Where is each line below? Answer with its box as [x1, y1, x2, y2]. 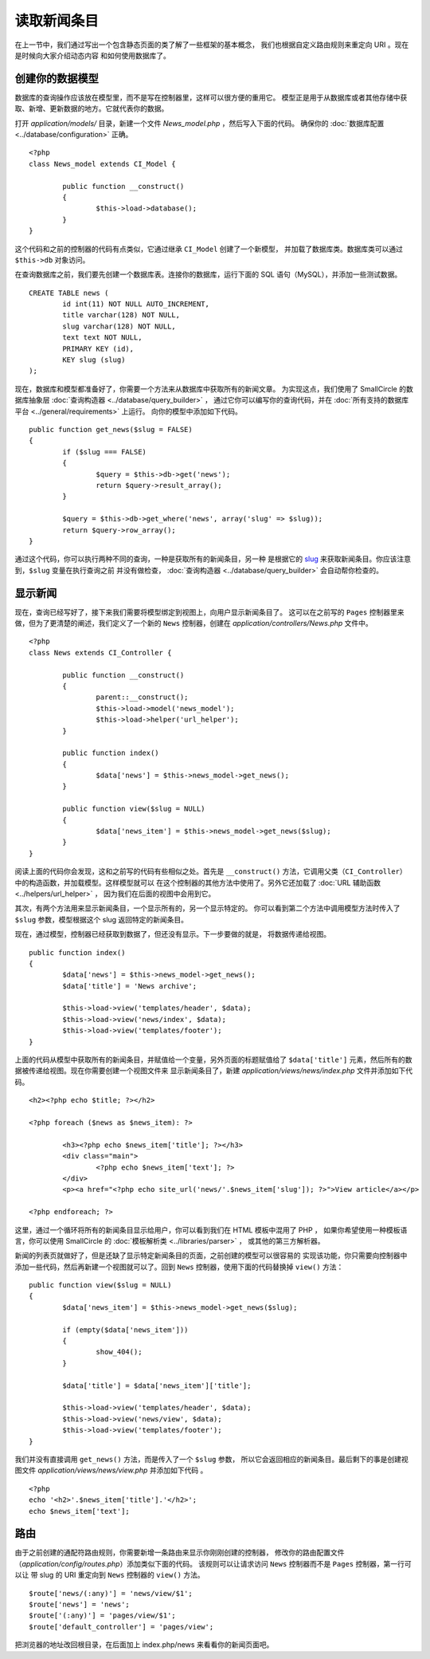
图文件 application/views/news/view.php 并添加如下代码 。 [14, 1465, 208, 1475]
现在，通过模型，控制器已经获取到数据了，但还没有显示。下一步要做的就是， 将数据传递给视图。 [14, 930, 330, 939]
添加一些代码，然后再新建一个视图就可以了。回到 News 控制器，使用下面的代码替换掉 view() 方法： [14, 1262, 344, 1272]
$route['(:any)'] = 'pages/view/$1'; [29, 1611, 177, 1620]
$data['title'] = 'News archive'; [62, 981, 197, 990]
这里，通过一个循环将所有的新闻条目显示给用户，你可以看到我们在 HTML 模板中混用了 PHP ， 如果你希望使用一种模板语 [14, 1225, 408, 1235]
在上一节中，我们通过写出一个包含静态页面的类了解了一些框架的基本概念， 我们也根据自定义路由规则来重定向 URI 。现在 [14, 40, 409, 49]
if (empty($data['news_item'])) [62, 1325, 189, 1335]
